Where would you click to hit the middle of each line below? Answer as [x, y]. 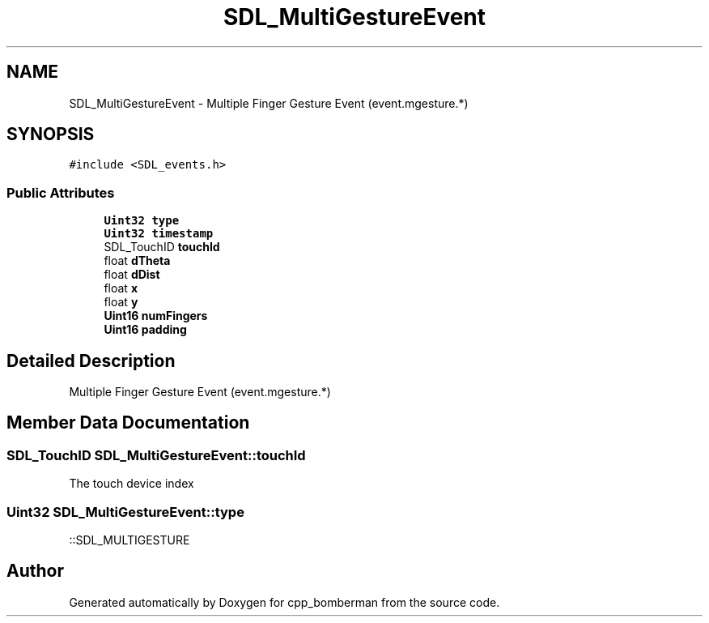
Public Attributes [61, 192]
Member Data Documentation [128, 423]
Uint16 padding [145, 330]
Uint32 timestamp [159, 234]
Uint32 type [142, 221]
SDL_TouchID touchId [162, 247]
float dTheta [137, 261]
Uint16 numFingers [156, 316]
